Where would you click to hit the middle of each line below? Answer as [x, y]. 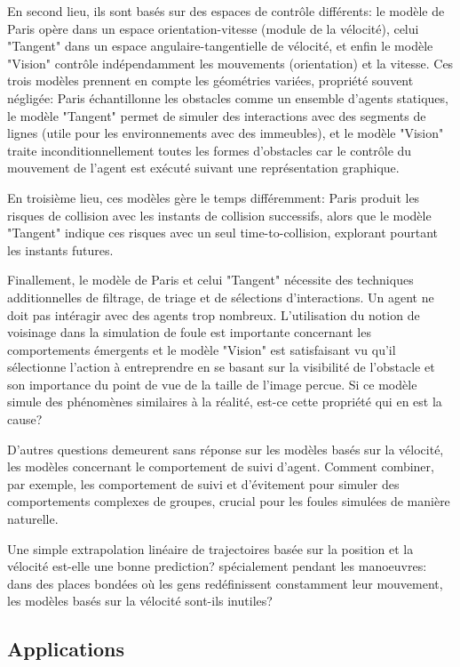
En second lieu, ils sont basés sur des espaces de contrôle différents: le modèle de [226, 11]
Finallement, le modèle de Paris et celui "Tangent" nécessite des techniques [210, 280]
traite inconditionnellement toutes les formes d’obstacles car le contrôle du [210, 150]
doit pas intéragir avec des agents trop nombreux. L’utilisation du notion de [214, 314]
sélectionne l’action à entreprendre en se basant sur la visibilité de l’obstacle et [221, 367]
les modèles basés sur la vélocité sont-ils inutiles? [140, 601]
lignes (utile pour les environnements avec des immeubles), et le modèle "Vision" [226, 133]
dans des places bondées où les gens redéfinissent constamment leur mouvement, [225, 583]
